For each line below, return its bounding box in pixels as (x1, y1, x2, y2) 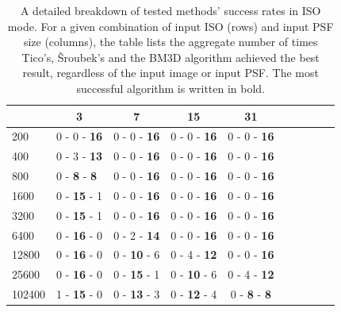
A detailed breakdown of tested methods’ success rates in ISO (20, 2, 321, 18)
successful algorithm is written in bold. (76, 79, 266, 96)
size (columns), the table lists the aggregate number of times (23, 33, 318, 50)
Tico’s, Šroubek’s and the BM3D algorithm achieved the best (21, 48, 320, 65)
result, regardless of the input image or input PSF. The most (22, 64, 319, 81)
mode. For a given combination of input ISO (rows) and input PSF (7, 17, 334, 34)
